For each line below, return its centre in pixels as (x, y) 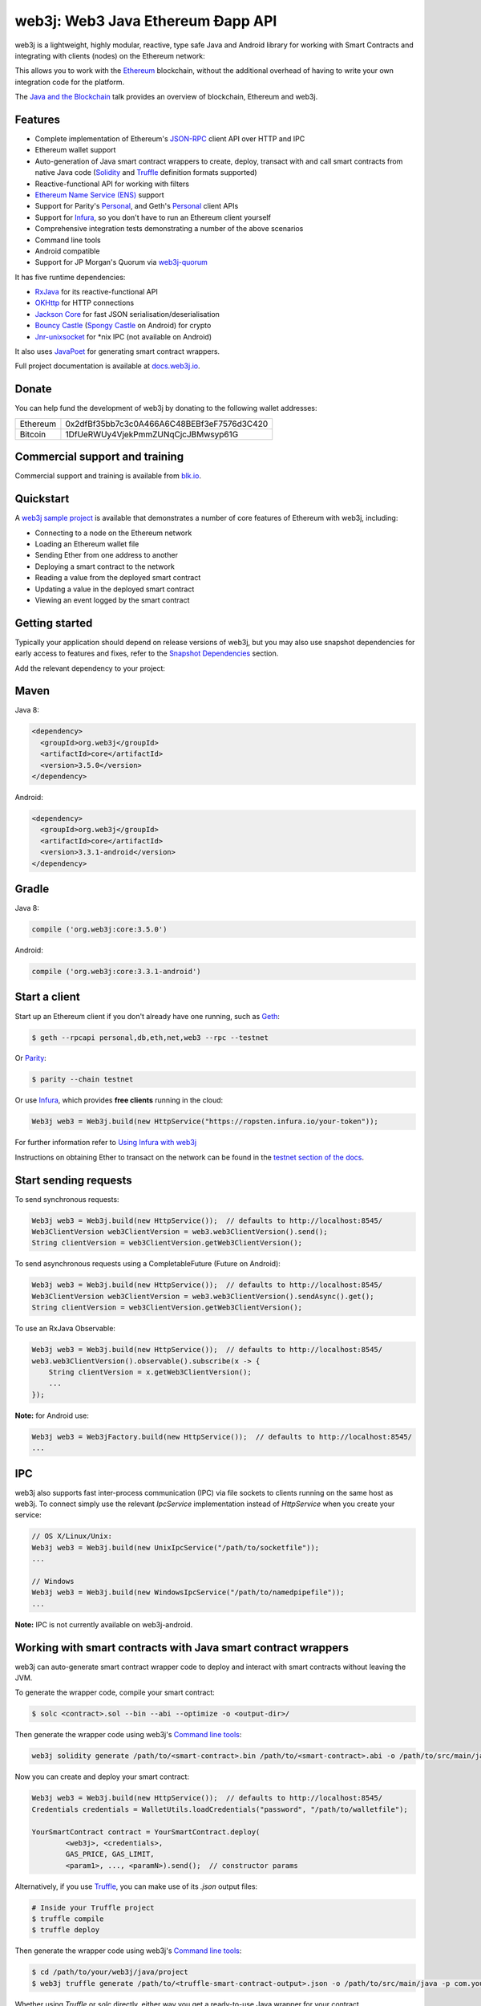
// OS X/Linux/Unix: (72, 1536)
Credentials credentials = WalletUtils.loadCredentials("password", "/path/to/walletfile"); (220, 1809)
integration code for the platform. (69, 82)
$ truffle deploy (66, 1930)
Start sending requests (73, 1180)
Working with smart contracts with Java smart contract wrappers (182, 1648)
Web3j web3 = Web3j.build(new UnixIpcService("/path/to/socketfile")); (176, 1547)
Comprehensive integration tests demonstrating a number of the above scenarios (169, 229)
